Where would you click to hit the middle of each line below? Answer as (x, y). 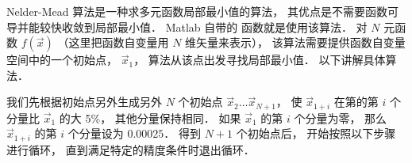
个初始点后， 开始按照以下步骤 (316, 133)
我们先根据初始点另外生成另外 (84, 102)
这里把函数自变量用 (119, 42)
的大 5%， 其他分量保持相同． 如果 (150, 118)
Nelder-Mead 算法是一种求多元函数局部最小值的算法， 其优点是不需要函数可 (202, 11)
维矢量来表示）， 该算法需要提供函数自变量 (295, 42)
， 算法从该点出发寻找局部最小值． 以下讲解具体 (260, 60)
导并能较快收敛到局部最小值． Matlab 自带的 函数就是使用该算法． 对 (187, 27)
